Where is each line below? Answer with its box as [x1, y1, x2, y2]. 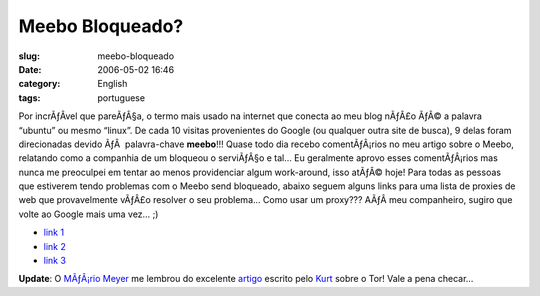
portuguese [97, 91, 145, 104]
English [97, 78, 128, 90]
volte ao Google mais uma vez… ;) [18, 208, 159, 220]
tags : [18, 91, 41, 104]
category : [18, 78, 61, 90]
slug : [18, 50, 40, 62]
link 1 [43, 226, 65, 239]
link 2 [43, 240, 67, 252]
